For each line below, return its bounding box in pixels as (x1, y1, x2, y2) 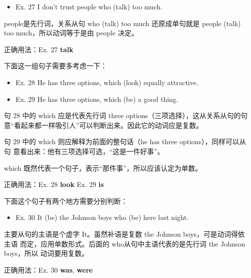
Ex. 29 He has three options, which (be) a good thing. (15, 93, 178, 104)
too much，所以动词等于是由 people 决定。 (4, 28, 139, 38)
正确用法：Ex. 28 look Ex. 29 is (4, 179, 104, 189)
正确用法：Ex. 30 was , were (4, 264, 93, 275)
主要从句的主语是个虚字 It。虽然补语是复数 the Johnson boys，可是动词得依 (4, 228, 245, 239)
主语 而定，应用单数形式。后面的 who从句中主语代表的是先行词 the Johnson (4, 238, 246, 248)
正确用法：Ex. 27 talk (4, 44, 74, 54)
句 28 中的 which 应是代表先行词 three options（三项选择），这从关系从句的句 (4, 110, 248, 121)
